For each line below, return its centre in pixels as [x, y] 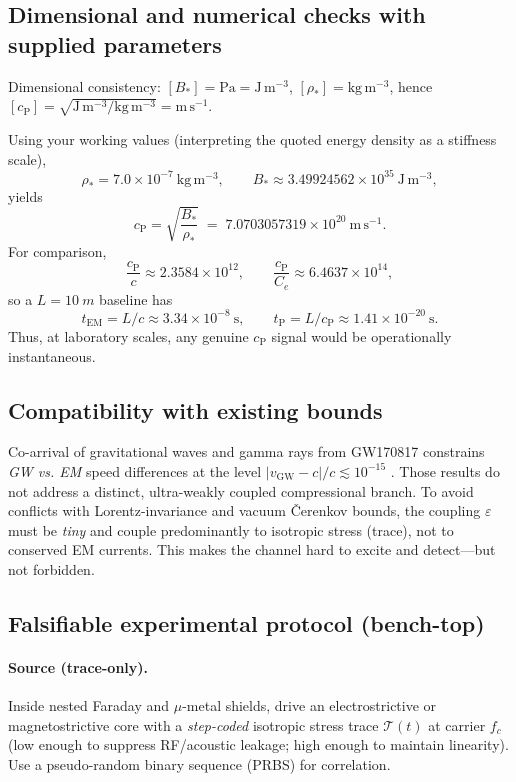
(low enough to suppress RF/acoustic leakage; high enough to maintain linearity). [258, 744]
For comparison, [57, 250]
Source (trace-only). [78, 666]
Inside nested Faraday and [89, 705]
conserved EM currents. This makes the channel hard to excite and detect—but [252, 549]
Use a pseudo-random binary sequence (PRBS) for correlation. [199, 763]
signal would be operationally [361, 335]
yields [25, 195]
